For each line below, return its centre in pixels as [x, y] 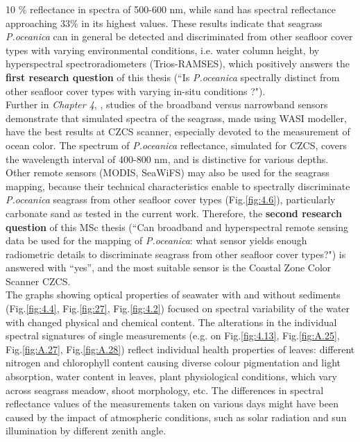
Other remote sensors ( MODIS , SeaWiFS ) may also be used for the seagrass [168, 172]
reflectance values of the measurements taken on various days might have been [172, 403]
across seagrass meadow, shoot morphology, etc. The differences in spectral [165, 390]
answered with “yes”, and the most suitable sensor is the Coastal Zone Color [169, 267]
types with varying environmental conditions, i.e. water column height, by [163, 50]
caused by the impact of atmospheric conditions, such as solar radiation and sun [176, 417]
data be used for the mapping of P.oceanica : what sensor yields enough [156, 240]
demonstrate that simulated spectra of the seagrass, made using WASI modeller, [176, 118]
